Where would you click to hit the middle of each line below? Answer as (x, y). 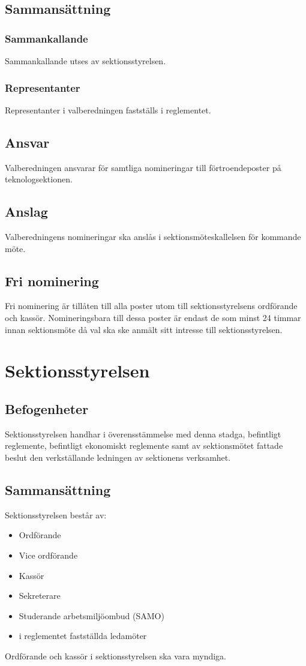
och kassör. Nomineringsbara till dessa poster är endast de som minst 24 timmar (153, 317)
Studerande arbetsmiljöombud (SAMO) (91, 615)
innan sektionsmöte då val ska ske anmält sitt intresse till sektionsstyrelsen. (144, 329)
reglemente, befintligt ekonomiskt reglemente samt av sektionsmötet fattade (144, 445)
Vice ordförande (48, 555)
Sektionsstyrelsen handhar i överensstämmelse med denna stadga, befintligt (143, 433)
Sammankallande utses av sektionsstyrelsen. (85, 61)
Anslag (26, 211)
